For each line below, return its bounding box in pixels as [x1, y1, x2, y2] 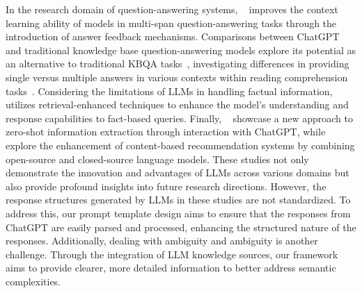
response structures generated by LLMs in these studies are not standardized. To [6, 192, 351, 207]
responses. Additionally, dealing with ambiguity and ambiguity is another [6, 233, 318, 248]
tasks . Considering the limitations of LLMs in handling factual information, [6, 83, 333, 98]
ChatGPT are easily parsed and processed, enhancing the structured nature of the [6, 219, 356, 234]
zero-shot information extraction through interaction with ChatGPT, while [6, 124, 326, 139]
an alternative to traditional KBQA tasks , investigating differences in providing [6, 56, 349, 71]
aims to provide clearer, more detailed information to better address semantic [6, 260, 336, 275]
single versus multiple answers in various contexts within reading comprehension [6, 69, 348, 84]
